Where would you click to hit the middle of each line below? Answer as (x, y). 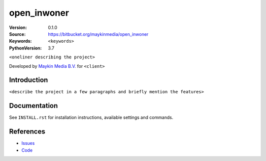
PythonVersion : (25, 48)
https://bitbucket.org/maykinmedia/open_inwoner (98, 34)
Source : (17, 34)
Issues (28, 143)
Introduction (29, 80)
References (27, 132)
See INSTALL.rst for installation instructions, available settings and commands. (91, 117)
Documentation (33, 106)
